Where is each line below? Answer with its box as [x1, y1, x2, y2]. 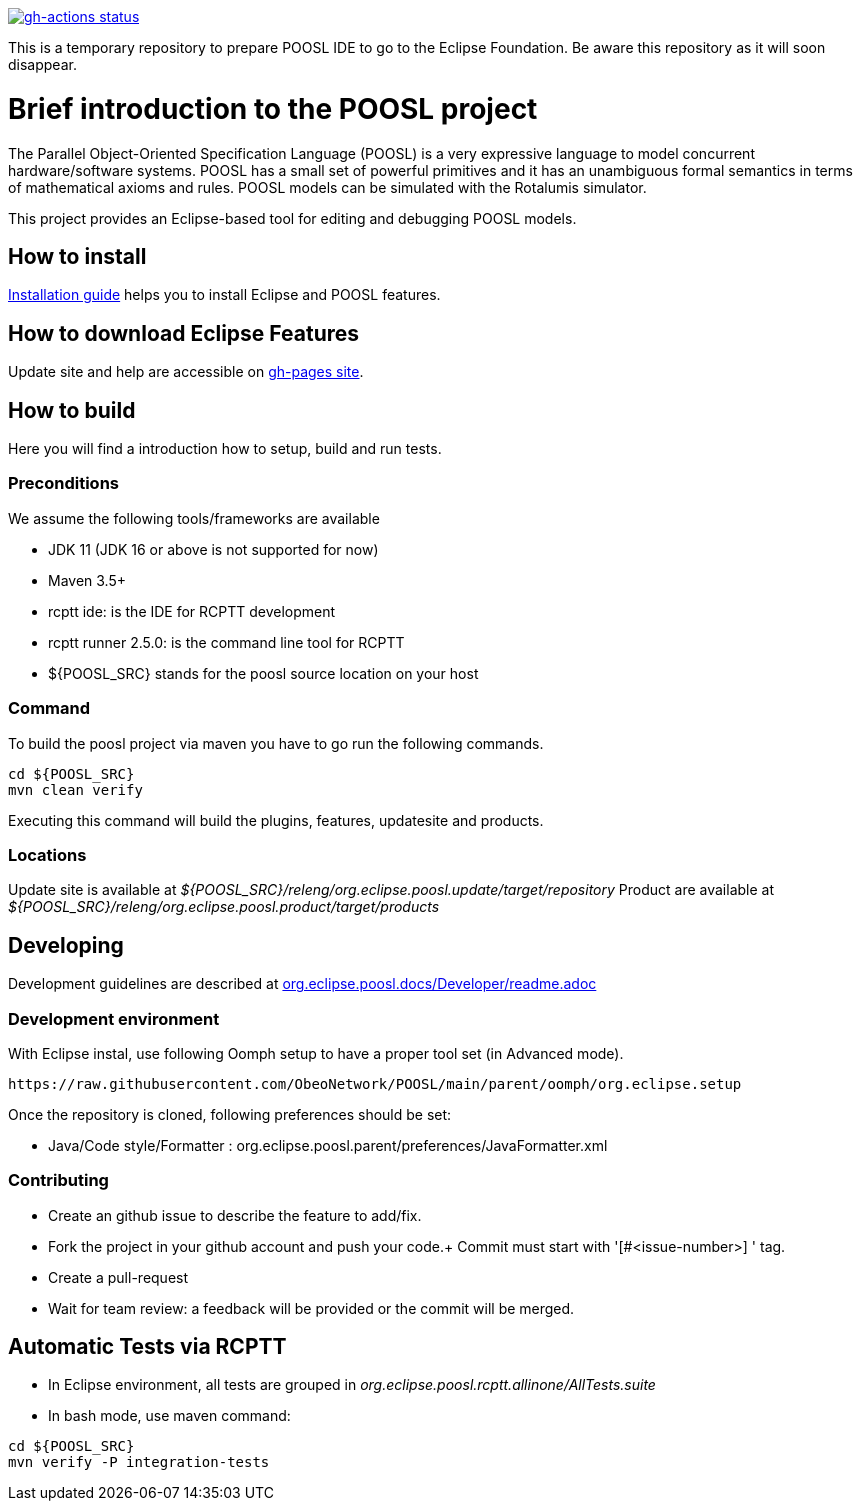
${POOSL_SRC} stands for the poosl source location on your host [48, 664, 479, 682]
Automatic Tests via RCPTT [8, 1334, 287, 1360]
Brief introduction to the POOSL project [8, 91, 538, 126]
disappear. [8, 56, 77, 73]
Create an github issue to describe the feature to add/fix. [48, 1206, 422, 1224]
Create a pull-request [48, 1268, 189, 1286]
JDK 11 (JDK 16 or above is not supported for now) [48, 540, 379, 558]
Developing [8, 932, 124, 958]
